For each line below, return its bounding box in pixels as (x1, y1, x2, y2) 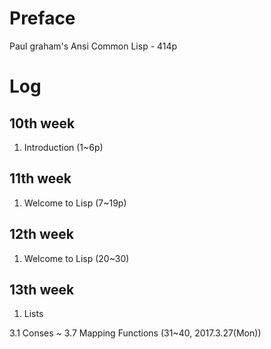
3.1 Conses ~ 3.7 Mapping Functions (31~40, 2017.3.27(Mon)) (9, 327, 262, 339)
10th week (9, 115, 76, 132)
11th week (9, 170, 72, 187)
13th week (9, 281, 75, 298)
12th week (9, 226, 74, 243)
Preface (9, 7, 76, 30)
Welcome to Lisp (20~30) (23, 252, 130, 264)
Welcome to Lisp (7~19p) (23, 197, 127, 209)
